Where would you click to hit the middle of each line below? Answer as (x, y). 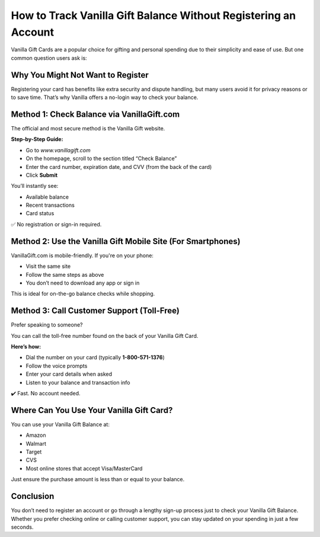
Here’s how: (26, 346)
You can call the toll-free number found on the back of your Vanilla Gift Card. (105, 335)
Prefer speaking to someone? (47, 325)
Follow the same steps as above (65, 274)
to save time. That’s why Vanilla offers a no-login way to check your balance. (105, 97)
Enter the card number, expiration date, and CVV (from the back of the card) (119, 167)
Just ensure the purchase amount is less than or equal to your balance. (98, 480)
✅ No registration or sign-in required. (56, 224)
